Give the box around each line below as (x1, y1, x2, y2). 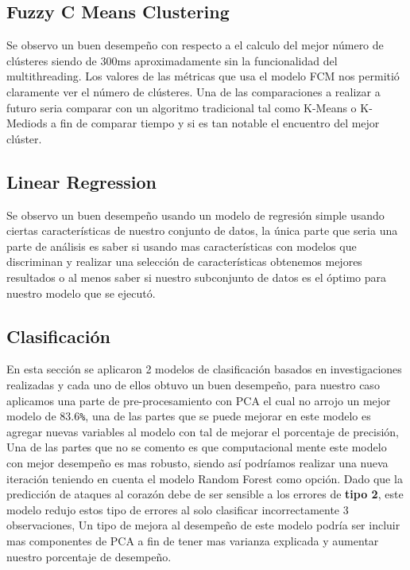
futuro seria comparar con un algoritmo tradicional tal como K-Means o (6, 99, 357, 115)
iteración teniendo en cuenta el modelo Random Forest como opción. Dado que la (6, 470, 403, 486)
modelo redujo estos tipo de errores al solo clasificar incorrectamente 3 (6, 501, 349, 517)
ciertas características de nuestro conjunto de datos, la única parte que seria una (6, 222, 398, 239)
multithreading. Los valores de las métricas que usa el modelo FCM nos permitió (6, 68, 400, 84)
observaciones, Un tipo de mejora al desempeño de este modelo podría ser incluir (6, 517, 400, 533)
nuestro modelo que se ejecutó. (6, 284, 156, 301)
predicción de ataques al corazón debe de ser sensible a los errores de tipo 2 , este (6, 486, 404, 502)
